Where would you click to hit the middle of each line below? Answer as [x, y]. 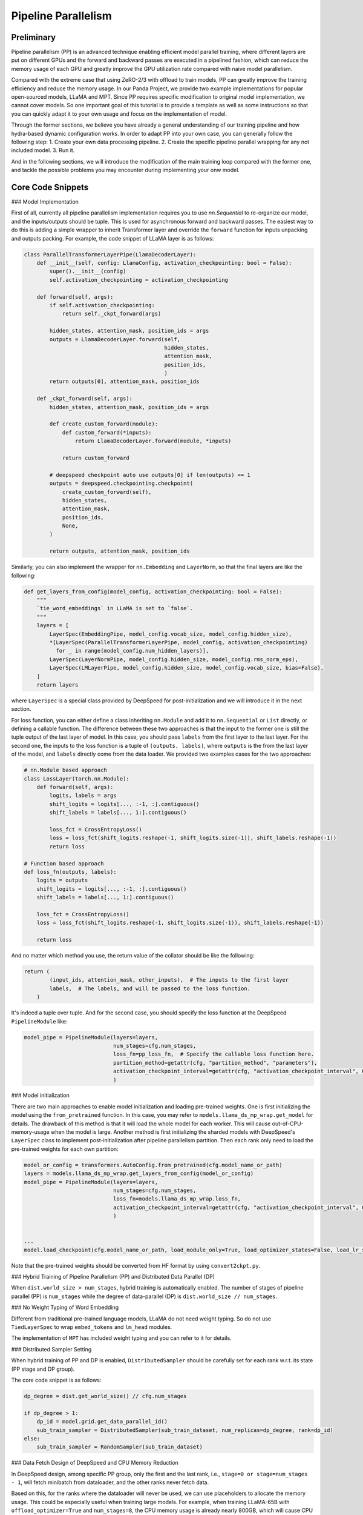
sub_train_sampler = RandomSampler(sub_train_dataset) [119, 1447]
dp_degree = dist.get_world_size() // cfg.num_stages [105, 1396]
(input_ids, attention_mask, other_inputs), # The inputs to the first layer [169, 980]
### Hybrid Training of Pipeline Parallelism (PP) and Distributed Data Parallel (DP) [113, 1277]
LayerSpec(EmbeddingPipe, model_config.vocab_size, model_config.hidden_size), [171, 634]
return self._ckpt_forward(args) [112, 314]
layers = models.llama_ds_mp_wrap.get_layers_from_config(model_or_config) [139, 1174]
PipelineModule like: [39, 1021]
